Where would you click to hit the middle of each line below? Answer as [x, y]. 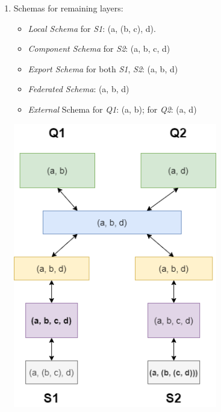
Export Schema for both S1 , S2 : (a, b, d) [103, 68]
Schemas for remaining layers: [68, 8]
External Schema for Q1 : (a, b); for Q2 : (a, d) [112, 109]
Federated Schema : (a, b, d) [79, 89]
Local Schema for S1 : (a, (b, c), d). [92, 28]
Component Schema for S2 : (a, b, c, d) [99, 48]
